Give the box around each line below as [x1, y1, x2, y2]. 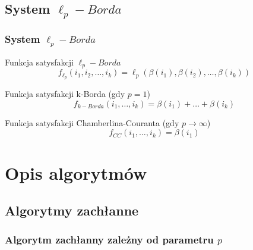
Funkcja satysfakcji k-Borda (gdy [5, 87, 125, 100]
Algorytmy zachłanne [5, 201, 139, 220]
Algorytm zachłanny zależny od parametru [5, 232, 214, 247]
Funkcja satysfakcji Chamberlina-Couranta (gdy [5, 116, 179, 129]
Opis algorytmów [5, 160, 147, 185]
